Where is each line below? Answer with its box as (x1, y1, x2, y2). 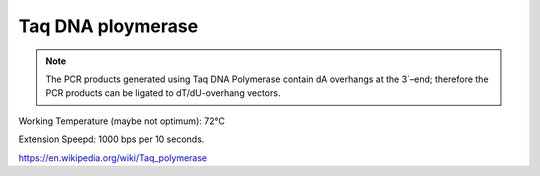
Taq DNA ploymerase (18, 15, 199, 37)
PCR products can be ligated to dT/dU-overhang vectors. (45, 87, 281, 99)
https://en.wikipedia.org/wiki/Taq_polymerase (18, 151, 208, 164)
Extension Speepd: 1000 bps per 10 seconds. (18, 133, 205, 145)
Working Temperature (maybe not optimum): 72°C (18, 115, 225, 127)
